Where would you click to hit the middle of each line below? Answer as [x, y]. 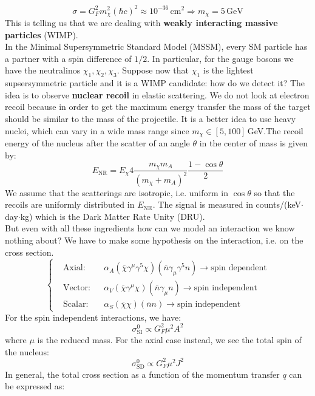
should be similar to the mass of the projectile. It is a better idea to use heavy [151, 118]
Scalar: [76, 305]
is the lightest [228, 70]
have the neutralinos [43, 70]
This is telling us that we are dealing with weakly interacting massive [141, 22]
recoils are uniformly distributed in [70, 204]
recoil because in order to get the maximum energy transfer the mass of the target [158, 107]
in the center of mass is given [254, 142]
